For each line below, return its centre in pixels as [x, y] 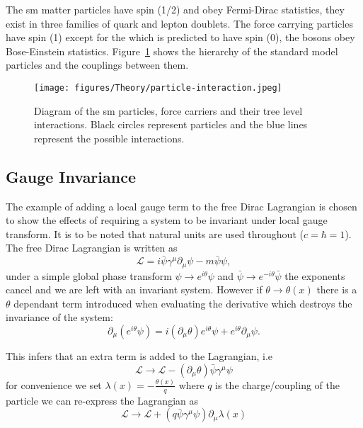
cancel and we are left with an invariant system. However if [134, 289]
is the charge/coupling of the [277, 384]
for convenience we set [54, 384]
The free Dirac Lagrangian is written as [92, 248]
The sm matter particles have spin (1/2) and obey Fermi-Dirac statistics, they [175, 9]
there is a [337, 289]
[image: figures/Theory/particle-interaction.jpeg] [158, 88]
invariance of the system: [59, 317]
